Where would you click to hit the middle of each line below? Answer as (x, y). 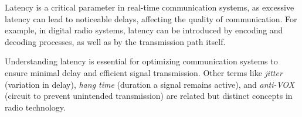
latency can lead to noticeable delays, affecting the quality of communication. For (151, 18)
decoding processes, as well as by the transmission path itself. (115, 41)
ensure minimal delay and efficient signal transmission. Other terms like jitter (144, 72)
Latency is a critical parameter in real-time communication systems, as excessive (150, 7)
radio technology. (35, 107)
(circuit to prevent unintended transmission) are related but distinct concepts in (149, 96)
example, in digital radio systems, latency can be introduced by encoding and (144, 30)
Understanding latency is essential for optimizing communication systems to (141, 61)
